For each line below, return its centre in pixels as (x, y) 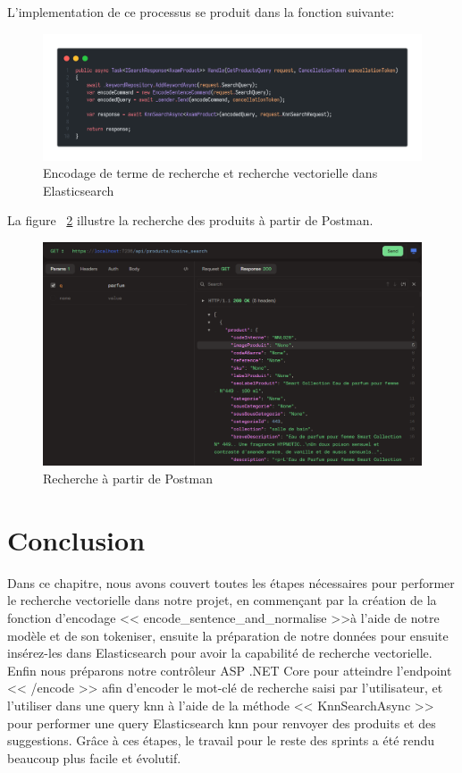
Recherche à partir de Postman (128, 479)
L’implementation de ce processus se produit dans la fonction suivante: (201, 12)
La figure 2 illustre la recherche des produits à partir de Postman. (190, 220)
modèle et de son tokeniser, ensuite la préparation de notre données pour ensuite (228, 635)
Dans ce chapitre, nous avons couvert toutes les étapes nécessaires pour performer (231, 582)
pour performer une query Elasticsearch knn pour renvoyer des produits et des (222, 723)
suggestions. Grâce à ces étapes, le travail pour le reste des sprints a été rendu (221, 740)
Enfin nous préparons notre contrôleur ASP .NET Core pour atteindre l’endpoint (230, 670)
